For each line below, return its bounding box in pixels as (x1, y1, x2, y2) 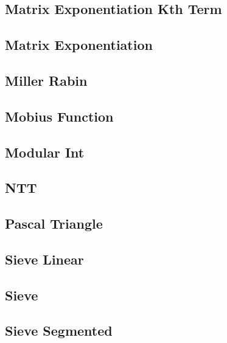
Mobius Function (5, 106, 114, 125)
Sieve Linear (5, 249, 84, 268)
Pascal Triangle (5, 214, 103, 233)
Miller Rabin (5, 71, 88, 89)
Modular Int (5, 142, 85, 161)
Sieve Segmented (5, 321, 113, 340)
